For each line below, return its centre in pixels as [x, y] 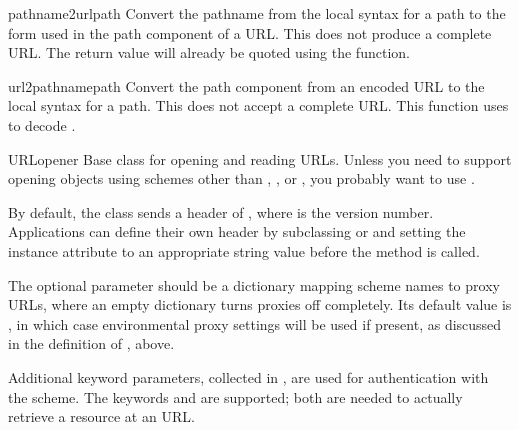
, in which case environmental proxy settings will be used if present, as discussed [255, 323]
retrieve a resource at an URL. [101, 416]
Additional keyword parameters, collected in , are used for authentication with [248, 376]
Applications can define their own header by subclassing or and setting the [237, 231]
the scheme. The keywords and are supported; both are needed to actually [235, 396]
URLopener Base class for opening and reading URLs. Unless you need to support [260, 158]
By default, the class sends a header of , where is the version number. [221, 211]
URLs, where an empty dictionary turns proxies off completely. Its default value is [260, 304]
